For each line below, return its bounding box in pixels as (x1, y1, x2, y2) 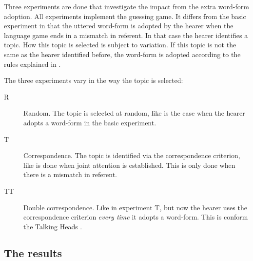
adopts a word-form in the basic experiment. (23, 117, 156, 127)
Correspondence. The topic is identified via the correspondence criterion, (23, 150, 240, 161)
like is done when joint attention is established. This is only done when (23, 160, 235, 170)
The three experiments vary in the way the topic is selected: (4, 75, 183, 85)
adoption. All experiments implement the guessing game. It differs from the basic (4, 11, 246, 21)
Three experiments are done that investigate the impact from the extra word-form (4, 1, 249, 11)
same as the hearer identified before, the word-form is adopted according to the (4, 49, 241, 59)
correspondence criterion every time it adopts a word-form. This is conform (23, 212, 248, 222)
